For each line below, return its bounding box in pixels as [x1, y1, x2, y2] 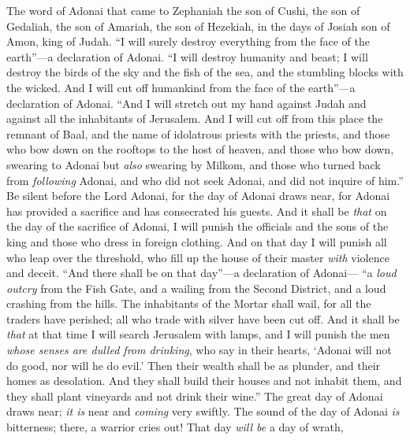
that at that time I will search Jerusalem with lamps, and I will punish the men [6, 326, 390, 342]
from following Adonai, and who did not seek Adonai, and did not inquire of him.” [6, 172, 404, 188]
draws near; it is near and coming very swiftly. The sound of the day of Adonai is [6, 403, 400, 420]
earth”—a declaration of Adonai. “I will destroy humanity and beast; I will [6, 48, 368, 65]
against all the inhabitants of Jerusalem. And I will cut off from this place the [6, 110, 383, 127]
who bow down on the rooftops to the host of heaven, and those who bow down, [6, 141, 394, 157]
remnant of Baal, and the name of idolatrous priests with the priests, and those [6, 125, 390, 142]
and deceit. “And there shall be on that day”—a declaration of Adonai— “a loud [6, 264, 397, 281]
